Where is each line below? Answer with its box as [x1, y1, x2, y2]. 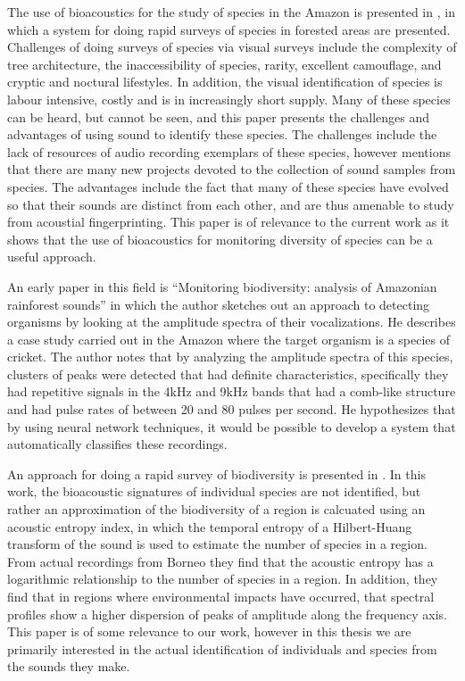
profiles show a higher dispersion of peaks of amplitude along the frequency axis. [7, 604, 447, 623]
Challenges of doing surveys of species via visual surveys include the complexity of [7, 37, 457, 56]
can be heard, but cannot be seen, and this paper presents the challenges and [7, 107, 430, 126]
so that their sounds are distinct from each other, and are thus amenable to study [7, 195, 454, 213]
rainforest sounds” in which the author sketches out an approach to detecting [7, 295, 430, 313]
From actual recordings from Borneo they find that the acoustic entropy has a [7, 552, 434, 570]
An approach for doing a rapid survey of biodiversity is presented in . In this [7, 464, 426, 483]
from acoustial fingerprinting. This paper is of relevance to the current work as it [7, 212, 450, 231]
